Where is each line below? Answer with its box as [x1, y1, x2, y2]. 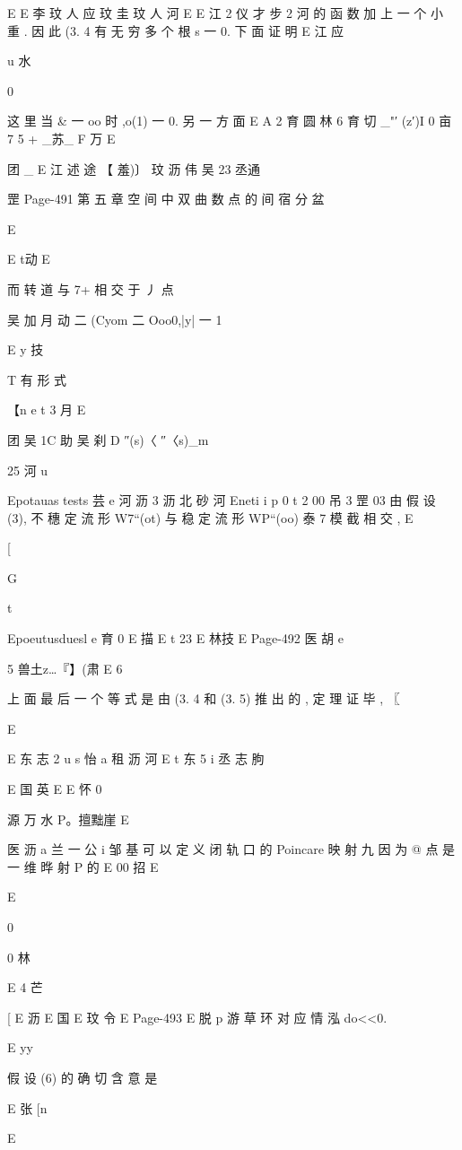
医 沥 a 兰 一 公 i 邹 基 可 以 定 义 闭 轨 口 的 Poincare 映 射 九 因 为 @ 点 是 [7, 840, 456, 858]
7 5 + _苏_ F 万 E [7, 128, 116, 147]
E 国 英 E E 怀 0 [7, 780, 102, 798]
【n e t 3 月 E [7, 400, 86, 419]
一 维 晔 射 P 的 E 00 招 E [7, 857, 159, 876]
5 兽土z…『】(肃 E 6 [7, 658, 123, 677]
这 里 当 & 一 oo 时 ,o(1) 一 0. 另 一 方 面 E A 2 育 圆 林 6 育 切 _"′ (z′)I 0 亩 [7, 111, 452, 130]
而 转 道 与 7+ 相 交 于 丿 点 [7, 279, 174, 298]
